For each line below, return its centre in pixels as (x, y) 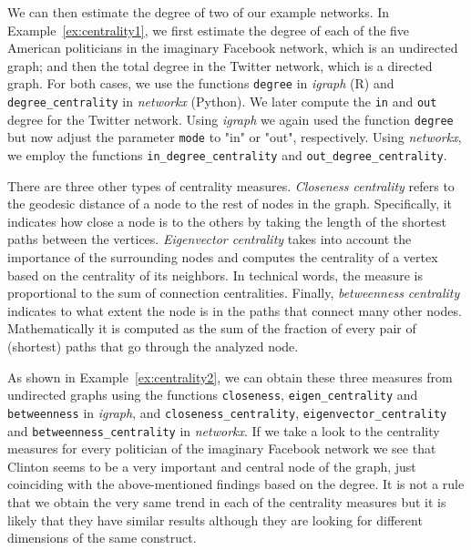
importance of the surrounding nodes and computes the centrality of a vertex (223, 257)
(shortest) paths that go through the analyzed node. (153, 346)
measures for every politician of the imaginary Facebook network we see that (222, 448)
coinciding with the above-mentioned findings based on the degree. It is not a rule (236, 484)
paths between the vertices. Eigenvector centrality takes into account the (210, 239)
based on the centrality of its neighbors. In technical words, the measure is (215, 275)
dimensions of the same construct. (102, 538)
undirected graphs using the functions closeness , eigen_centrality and (213, 395)
